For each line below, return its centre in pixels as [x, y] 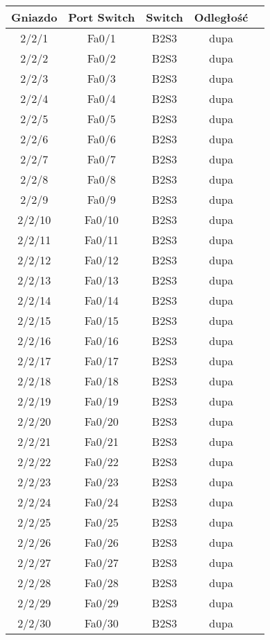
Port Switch [102, 17]
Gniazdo [34, 17]
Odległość [221, 17]
